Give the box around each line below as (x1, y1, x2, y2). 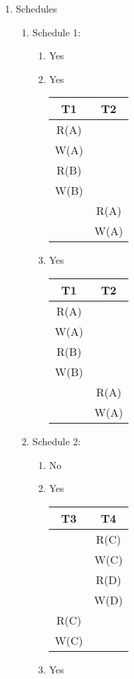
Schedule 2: (32, 433, 81, 448)
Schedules (15, 1, 57, 15)
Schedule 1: (32, 24, 81, 39)
